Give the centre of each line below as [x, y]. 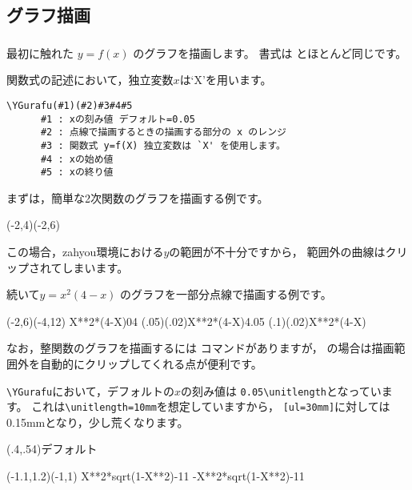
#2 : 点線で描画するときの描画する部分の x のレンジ [163, 133]
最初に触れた [40, 52]
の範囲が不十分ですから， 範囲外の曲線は [277, 252]
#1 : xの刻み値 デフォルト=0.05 [118, 119]
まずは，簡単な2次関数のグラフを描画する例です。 [138, 197]
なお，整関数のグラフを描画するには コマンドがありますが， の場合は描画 [200, 348]
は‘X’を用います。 [226, 80]
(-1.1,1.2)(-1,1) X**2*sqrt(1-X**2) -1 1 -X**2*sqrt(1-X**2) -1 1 [156, 476]
